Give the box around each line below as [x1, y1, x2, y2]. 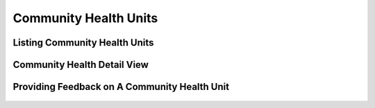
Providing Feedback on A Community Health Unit [12, 81, 229, 93]
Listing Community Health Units [12, 37, 154, 48]
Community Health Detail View [12, 59, 149, 71]
